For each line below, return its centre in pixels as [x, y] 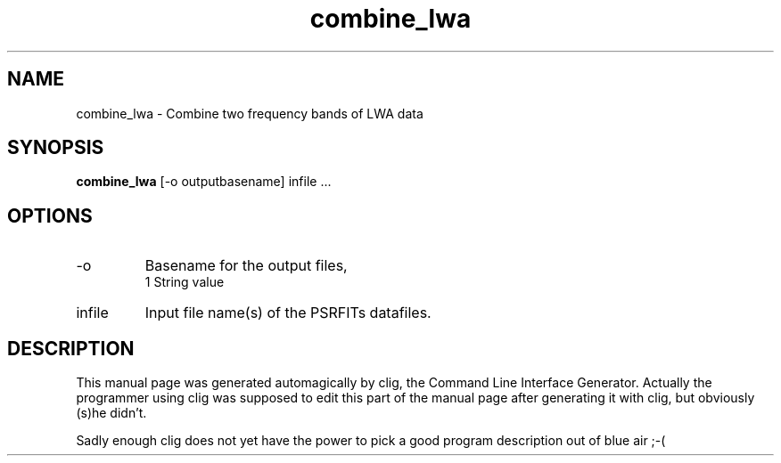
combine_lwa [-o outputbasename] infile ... [204, 182]
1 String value [185, 282]
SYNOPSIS [56, 148]
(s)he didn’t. [111, 413]
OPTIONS [50, 215]
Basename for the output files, [246, 266]
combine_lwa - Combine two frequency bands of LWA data [250, 113]
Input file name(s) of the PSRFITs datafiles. [288, 313]
